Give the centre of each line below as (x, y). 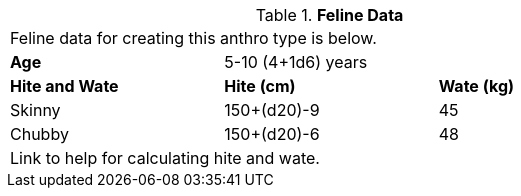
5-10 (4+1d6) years (296, 62)
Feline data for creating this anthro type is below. (193, 38)
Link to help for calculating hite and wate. (165, 158)
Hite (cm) (260, 86)
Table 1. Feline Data (329, 15)
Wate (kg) (476, 86)
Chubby (39, 134)
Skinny (35, 110)
